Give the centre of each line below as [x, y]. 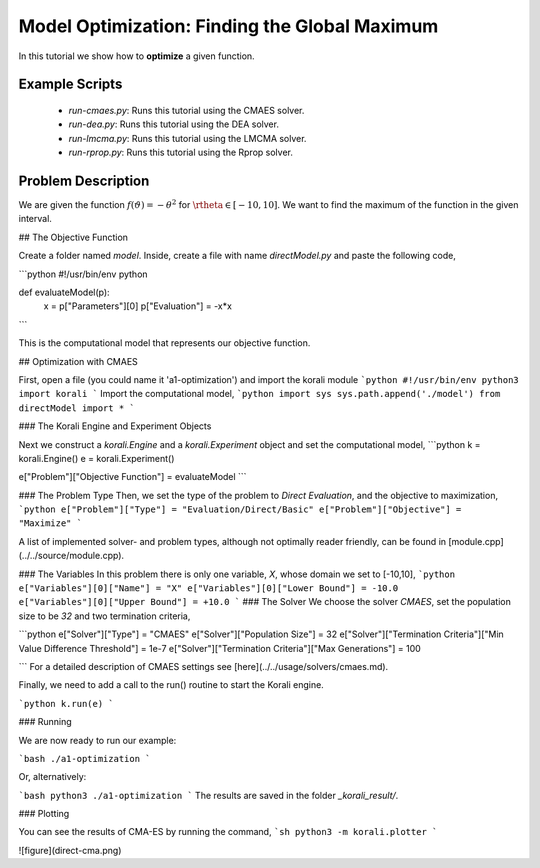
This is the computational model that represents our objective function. [164, 343]
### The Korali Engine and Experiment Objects [115, 426]
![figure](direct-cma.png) [70, 850]
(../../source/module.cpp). [71, 556]
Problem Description [84, 180]
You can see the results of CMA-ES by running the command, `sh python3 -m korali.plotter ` [228, 832]
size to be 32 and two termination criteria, [104, 616]
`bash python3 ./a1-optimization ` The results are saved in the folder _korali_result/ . [208, 795]
